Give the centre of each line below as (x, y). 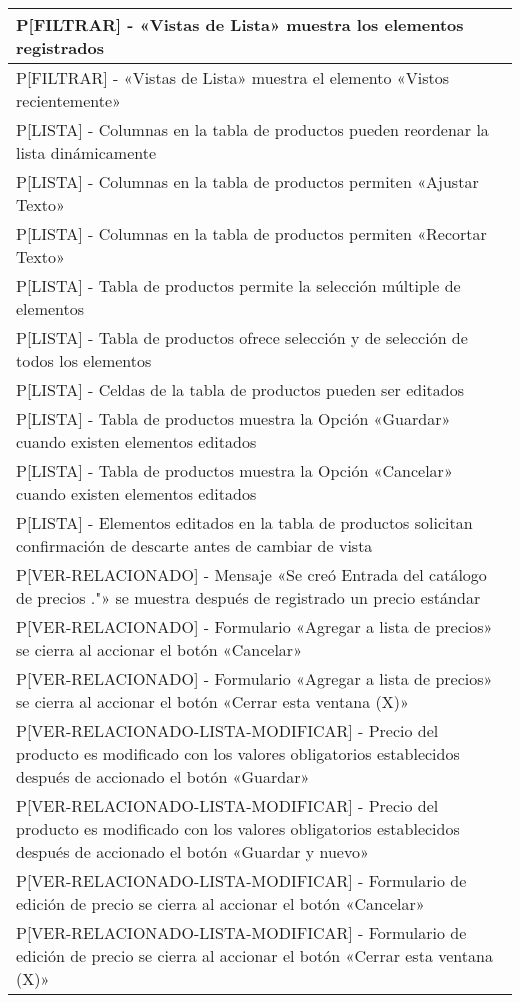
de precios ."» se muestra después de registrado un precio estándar (248, 597)
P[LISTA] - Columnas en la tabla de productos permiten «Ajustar (247, 181)
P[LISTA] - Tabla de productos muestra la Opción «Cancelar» (234, 470)
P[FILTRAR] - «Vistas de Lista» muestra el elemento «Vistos (232, 77)
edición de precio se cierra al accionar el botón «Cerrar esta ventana (254, 955)
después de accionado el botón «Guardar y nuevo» (192, 851)
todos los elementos (84, 360)
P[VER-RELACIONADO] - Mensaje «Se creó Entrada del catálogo (251, 574)
